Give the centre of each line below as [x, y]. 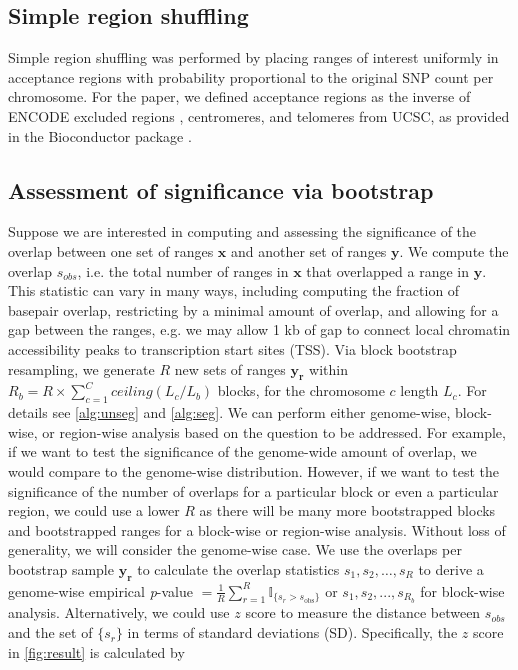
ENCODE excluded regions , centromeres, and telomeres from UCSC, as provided [259, 115]
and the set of [50, 632]
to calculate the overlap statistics [238, 568]
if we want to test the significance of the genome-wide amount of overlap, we [242, 451]
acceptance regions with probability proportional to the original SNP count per [251, 76]
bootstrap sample [61, 568]
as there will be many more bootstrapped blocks [347, 510]
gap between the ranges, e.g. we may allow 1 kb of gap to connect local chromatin [259, 329]
